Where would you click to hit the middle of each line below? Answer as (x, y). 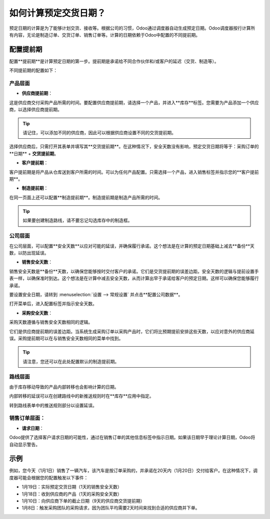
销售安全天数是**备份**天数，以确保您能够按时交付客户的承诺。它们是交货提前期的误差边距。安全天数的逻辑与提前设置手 (134, 271)
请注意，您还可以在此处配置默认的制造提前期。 (71, 361)
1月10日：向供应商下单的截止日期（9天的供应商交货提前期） (83, 500)
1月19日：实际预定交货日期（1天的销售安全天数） (72, 487)
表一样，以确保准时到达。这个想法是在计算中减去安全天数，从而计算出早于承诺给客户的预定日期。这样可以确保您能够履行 (134, 279)
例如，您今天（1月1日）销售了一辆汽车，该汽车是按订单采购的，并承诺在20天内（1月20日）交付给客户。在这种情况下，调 (133, 470)
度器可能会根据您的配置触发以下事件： (49, 477)
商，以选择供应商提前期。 (35, 110)
